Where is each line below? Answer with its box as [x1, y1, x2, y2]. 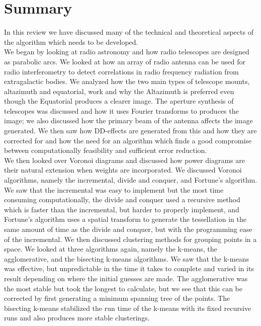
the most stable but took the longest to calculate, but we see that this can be [4, 283, 242, 293]
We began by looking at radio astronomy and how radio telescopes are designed [4, 46, 249, 57]
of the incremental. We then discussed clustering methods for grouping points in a [4, 233, 257, 244]
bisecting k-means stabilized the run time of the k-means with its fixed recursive [4, 302, 251, 313]
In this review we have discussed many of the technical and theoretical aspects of [4, 27, 253, 37]
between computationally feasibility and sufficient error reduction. [4, 145, 207, 155]
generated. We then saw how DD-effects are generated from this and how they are [4, 125, 257, 136]
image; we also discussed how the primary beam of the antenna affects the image [4, 115, 253, 126]
